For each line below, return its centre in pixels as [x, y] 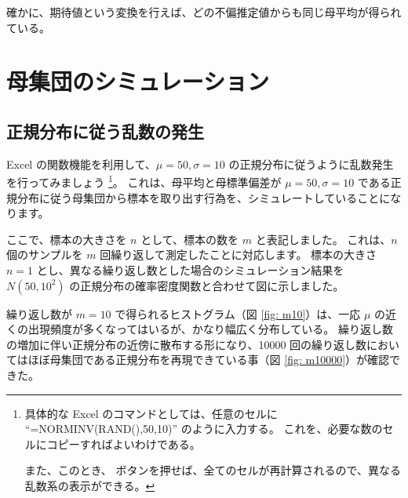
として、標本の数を [190, 239]
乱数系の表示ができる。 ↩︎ [90, 485]
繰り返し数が [39, 313]
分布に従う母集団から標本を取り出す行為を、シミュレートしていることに [204, 197]
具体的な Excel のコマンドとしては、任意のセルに [151, 413]
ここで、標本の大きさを [67, 239]
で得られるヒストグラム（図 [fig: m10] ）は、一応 [238, 313]
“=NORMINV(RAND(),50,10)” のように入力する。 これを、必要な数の [204, 429]
